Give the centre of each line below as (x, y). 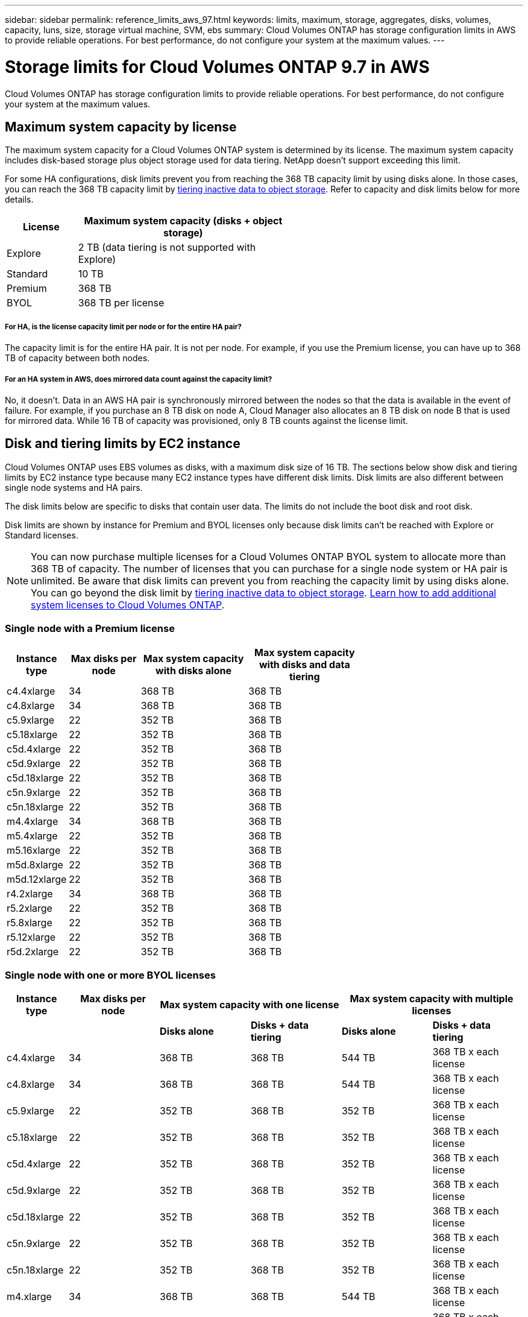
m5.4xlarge (32, 835)
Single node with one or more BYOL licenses (110, 975)
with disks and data (304, 664)
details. (19, 200)
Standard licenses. (42, 535)
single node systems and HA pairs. (74, 487)
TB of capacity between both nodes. (77, 358)
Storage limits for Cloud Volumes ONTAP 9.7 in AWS (217, 67)
